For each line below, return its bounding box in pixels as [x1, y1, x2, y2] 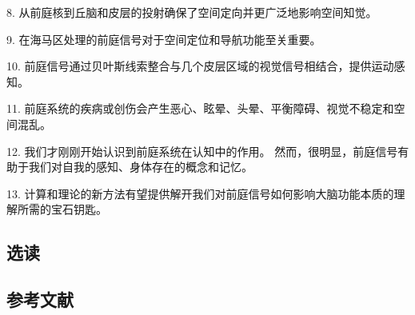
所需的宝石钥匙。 [17, 201, 107, 217]
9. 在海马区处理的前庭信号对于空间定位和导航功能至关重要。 [6, 30, 321, 47]
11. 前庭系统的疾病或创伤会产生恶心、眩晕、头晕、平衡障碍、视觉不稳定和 [6, 100, 394, 117]
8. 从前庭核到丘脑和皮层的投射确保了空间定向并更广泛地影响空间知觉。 [6, 4, 377, 20]
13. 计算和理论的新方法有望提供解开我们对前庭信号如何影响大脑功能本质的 [6, 185, 394, 201]
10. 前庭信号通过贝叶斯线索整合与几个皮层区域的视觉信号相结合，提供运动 [6, 58, 394, 74]
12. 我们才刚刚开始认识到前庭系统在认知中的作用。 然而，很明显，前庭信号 [6, 142, 398, 159]
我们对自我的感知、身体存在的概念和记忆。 [28, 158, 253, 175]
